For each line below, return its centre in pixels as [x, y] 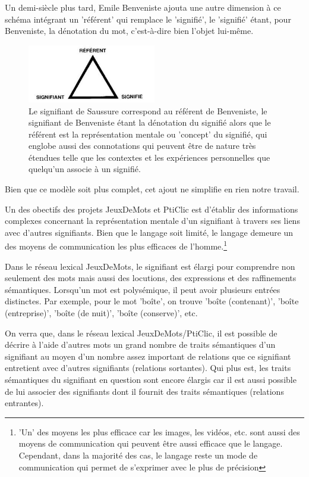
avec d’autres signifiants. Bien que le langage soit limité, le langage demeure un [149, 232]
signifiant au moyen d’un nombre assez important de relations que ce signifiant [148, 356]
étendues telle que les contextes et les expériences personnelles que [149, 157]
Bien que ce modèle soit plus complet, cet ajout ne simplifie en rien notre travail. [152, 189]
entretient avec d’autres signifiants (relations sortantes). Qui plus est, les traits [148, 368]
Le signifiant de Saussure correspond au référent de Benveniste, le [148, 110]
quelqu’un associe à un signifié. [85, 169]
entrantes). [24, 403]
